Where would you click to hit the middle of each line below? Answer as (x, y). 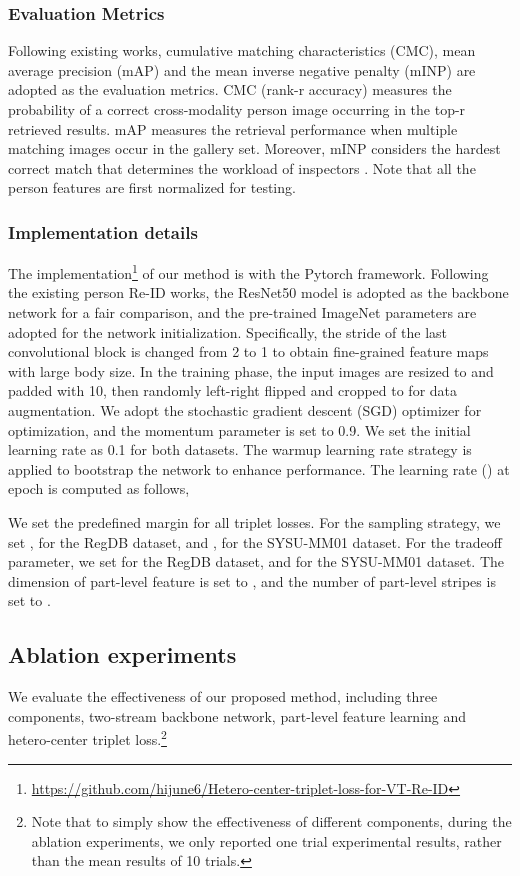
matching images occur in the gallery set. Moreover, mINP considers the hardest (254, 148)
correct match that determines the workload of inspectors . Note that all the (242, 167)
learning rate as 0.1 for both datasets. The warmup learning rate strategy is (240, 449)
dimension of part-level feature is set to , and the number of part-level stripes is (252, 580)
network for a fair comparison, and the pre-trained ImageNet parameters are (242, 312)
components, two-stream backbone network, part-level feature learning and (237, 715)
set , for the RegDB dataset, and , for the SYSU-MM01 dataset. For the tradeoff (255, 541)
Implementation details (103, 231)
